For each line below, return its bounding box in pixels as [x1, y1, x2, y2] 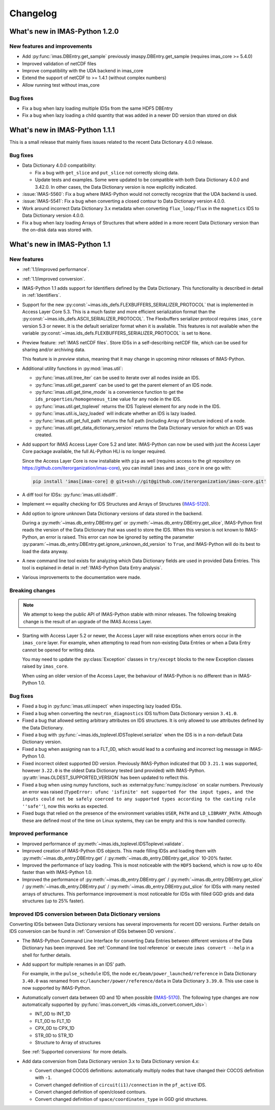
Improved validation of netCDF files [22, 60, 97, 66]
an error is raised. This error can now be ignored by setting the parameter [39, 534, 195, 540]
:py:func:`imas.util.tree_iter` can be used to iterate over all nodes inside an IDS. [35, 375, 200, 381]
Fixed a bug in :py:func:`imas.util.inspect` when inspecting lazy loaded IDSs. [22, 703, 182, 709]
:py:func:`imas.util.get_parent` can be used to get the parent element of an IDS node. [35, 382, 213, 388]
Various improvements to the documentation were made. [22, 574, 142, 580]
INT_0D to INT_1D [35, 1011, 71, 1017]
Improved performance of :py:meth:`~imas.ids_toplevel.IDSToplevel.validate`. [22, 841, 184, 847]
